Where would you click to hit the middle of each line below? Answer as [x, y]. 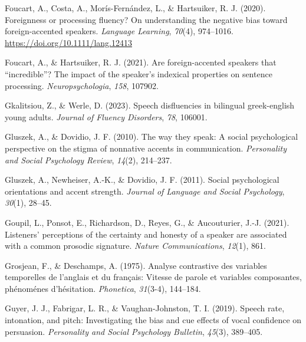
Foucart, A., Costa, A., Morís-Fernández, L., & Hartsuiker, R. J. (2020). [135, 8]
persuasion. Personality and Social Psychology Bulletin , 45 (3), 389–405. [134, 331]
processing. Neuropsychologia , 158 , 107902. [82, 85]
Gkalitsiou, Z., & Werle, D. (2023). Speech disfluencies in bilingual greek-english [150, 105]
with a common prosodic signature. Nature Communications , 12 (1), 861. [135, 246]
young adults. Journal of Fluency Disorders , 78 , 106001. [106, 116]
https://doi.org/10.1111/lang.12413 [68, 42]
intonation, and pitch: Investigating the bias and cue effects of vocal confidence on [153, 320]
